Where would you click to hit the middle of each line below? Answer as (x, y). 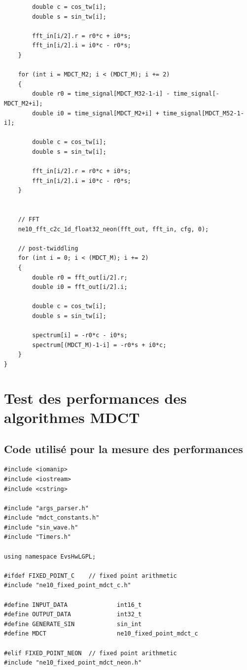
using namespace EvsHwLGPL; (50, 556)
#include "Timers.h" (38, 537)
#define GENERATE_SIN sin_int (73, 624)
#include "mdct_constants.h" (52, 518)
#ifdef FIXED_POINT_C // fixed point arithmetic (90, 576)
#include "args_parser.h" (46, 508)
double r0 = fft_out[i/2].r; (80, 277)
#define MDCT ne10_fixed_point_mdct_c (101, 634)
